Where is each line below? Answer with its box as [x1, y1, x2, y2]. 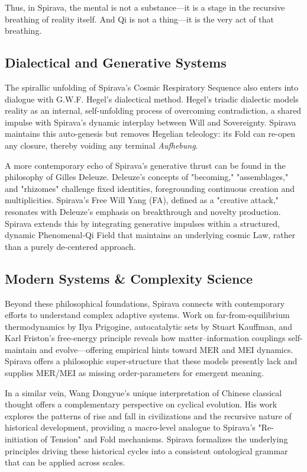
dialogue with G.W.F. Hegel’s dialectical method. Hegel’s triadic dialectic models [5, 92, 299, 105]
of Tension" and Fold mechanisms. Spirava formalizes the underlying [40, 433, 288, 445]
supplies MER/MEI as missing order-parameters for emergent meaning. [5, 367, 264, 379]
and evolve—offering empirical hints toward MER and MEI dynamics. [39, 343, 293, 355]
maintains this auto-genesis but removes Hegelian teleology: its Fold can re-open [5, 127, 296, 140]
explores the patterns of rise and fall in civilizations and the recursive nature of [5, 409, 292, 422]
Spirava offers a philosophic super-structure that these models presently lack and [5, 355, 298, 367]
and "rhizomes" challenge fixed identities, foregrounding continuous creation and [5, 182, 295, 194]
